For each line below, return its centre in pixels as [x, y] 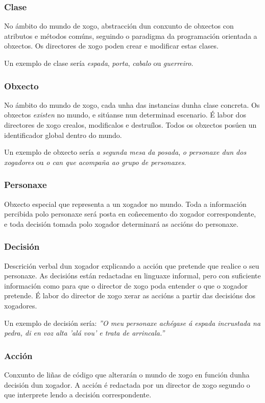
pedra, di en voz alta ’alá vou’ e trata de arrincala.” [85, 333]
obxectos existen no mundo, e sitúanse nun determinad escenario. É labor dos [125, 115]
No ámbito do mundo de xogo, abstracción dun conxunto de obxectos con [119, 26]
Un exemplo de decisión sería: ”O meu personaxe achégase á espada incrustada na [132, 323]
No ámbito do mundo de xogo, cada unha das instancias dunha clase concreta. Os [132, 104]
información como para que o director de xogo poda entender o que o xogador [126, 285]
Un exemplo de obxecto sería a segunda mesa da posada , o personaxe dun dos [125, 152]
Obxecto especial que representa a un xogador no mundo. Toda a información [125, 204]
